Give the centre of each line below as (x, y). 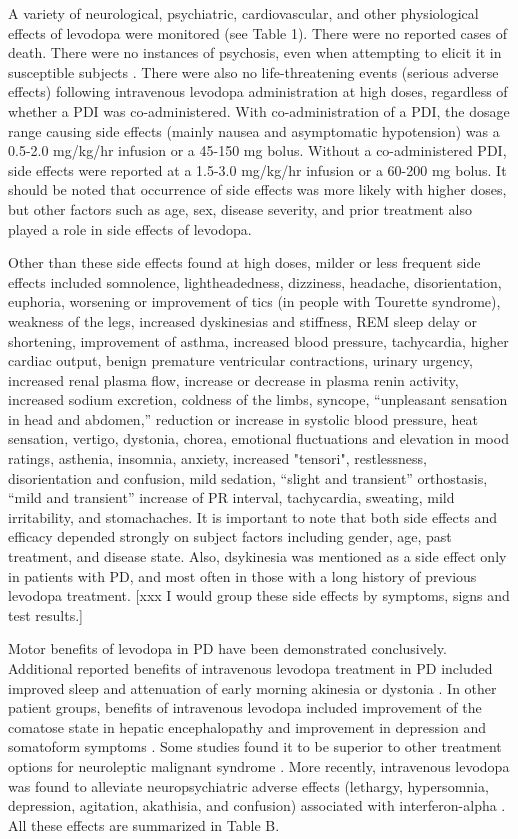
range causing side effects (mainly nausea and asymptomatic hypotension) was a (254, 130)
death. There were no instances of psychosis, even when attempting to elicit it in (255, 52)
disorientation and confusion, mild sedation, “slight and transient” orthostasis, (248, 477)
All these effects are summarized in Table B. (144, 824)
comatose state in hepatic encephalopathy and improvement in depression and (247, 726)
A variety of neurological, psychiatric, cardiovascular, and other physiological (243, 13)
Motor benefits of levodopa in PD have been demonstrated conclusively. (227, 648)
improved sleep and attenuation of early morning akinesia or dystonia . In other (252, 687)
